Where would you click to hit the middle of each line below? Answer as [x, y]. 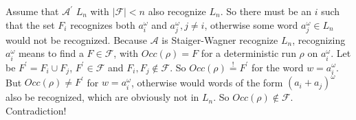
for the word [277, 67]
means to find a [51, 53]
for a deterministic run [248, 53]
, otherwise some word [251, 24]
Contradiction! [36, 111]
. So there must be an [266, 11]
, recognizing [319, 39]
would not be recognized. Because [77, 39]
